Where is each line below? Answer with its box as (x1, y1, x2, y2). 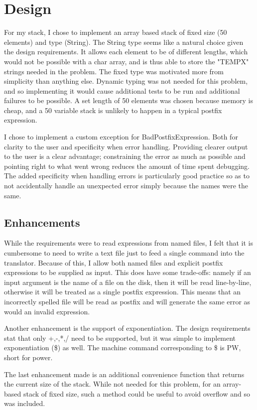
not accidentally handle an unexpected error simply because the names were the (4, 180, 248, 191)
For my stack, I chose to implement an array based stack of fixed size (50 (4, 27, 227, 37)
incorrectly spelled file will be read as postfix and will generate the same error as (4, 296, 251, 306)
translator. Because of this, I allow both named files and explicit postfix (4, 257, 223, 268)
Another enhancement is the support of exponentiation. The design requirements (4, 323, 251, 333)
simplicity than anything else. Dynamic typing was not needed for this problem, (4, 76, 248, 86)
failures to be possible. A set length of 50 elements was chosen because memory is (4, 95, 254, 106)
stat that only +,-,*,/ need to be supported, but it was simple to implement (4, 332, 236, 343)
